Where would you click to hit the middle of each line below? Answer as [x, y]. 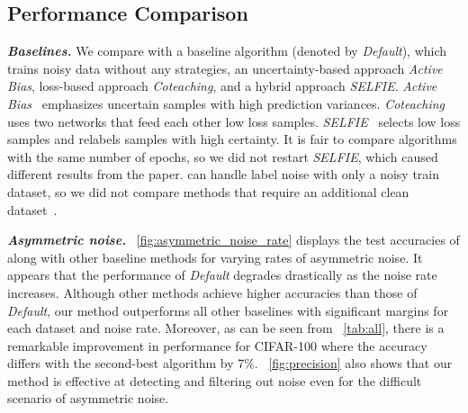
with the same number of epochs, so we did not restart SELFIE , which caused [223, 156]
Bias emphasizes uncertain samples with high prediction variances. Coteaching [226, 103]
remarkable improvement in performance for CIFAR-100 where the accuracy [217, 345]
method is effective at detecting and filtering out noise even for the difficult [215, 380]
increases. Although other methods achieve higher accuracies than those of [212, 292]
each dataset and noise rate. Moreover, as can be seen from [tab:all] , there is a [226, 328]
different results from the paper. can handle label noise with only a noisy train [224, 174]
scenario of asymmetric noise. [88, 398]
